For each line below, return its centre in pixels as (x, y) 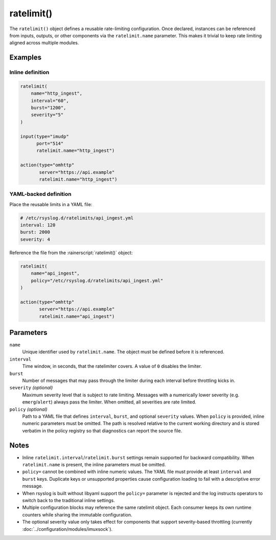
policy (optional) (29, 409)
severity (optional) (31, 388)
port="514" (50, 144)
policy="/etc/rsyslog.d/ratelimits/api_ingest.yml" (97, 280)
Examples (26, 58)
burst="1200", (49, 108)
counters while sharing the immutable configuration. (77, 514)
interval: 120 (38, 225)
